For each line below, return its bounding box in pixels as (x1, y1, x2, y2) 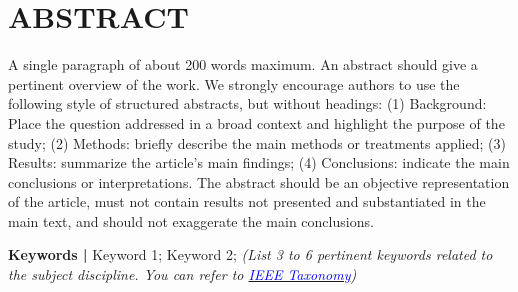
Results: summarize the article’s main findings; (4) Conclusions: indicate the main (8, 152, 510, 173)
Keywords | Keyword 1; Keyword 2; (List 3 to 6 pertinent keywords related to (8, 244, 493, 265)
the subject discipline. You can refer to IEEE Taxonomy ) (8, 264, 357, 285)
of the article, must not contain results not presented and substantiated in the (8, 191, 486, 212)
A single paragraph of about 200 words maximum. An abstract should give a (8, 54, 478, 75)
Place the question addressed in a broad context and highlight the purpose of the (8, 112, 505, 133)
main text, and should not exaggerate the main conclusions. (8, 210, 374, 231)
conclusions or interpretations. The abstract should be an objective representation (8, 171, 510, 192)
